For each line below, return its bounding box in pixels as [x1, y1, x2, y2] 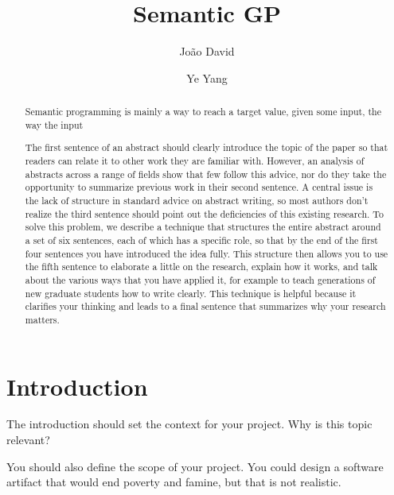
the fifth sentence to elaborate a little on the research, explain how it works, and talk [25, 260, 378, 273]
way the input [25, 118, 84, 131]
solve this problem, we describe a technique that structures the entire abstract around [25, 220, 381, 234]
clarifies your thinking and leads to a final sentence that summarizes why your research [25, 300, 386, 313]
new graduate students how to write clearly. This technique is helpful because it [25, 286, 357, 300]
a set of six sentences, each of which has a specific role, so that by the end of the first [25, 233, 378, 246]
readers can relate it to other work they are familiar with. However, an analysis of [25, 153, 365, 167]
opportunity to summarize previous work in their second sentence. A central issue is [25, 180, 373, 194]
